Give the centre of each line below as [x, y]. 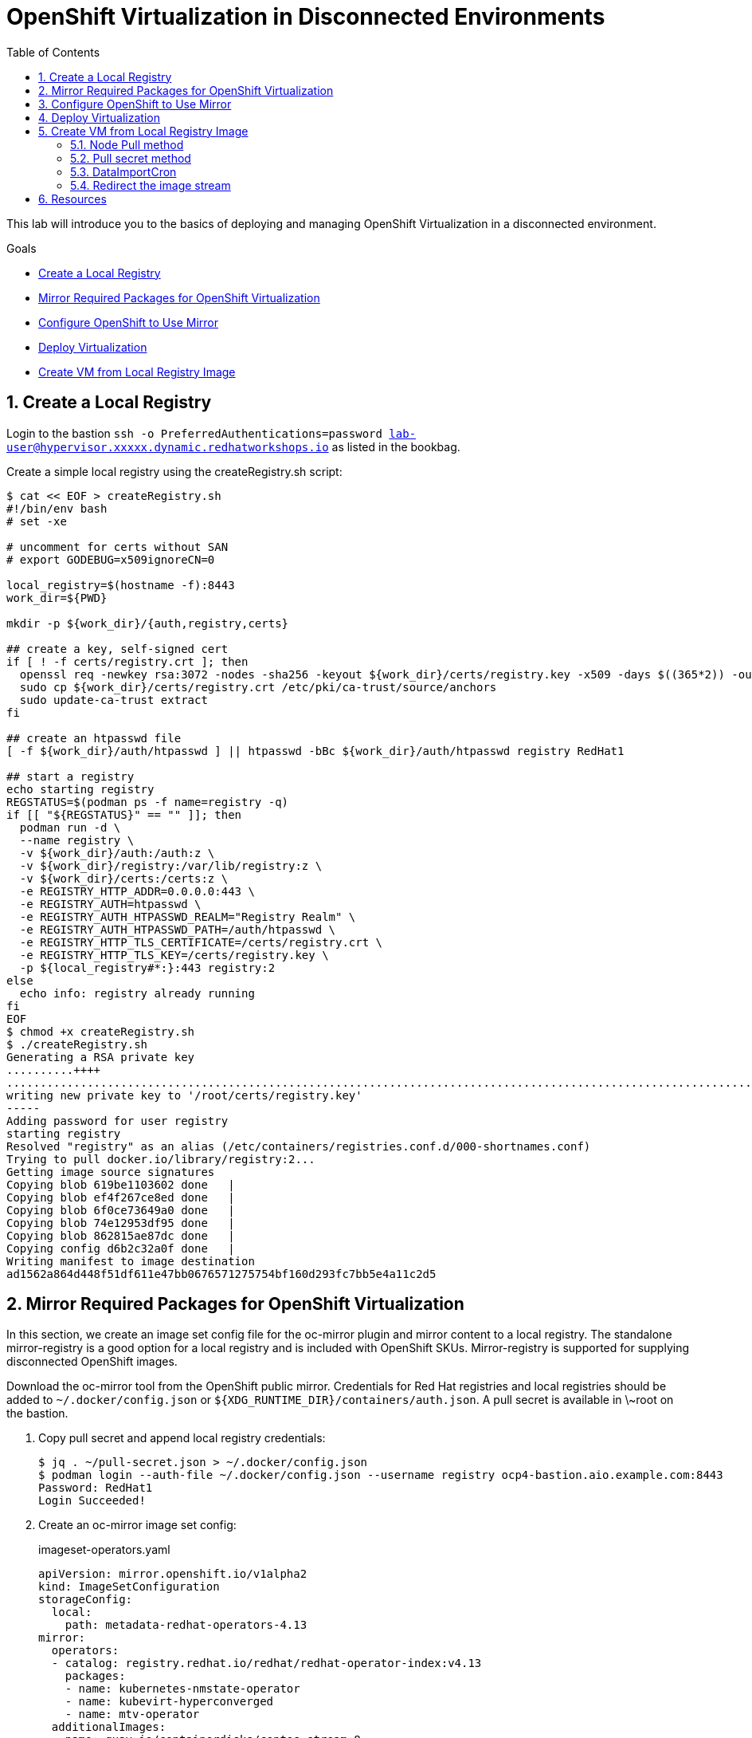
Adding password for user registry [117, 1121]
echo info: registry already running [137, 993]
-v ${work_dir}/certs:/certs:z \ [124, 878]
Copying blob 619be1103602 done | [121, 1184]
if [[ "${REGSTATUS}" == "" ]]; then [124, 814]
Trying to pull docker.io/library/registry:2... [161, 1159]
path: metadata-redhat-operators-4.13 [186, 1625]
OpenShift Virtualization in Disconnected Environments [306, 17]
